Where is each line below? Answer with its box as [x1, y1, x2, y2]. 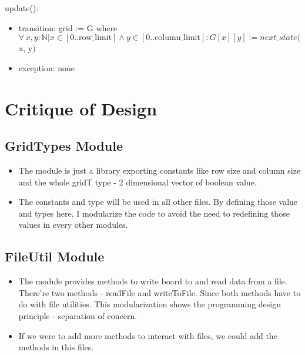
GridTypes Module [5, 137, 123, 155]
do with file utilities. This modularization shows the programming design [18, 298, 281, 310]
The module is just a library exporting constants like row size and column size [18, 164, 301, 176]
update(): [5, 2, 39, 14]
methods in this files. [18, 341, 94, 353]
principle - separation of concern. [18, 309, 138, 321]
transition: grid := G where [18, 21, 118, 34]
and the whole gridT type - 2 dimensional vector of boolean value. [18, 175, 257, 188]
